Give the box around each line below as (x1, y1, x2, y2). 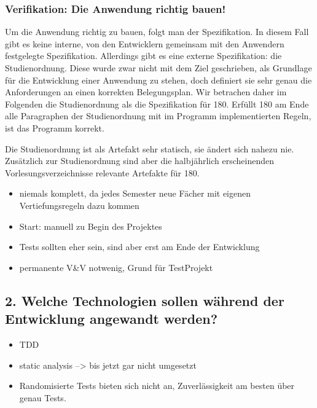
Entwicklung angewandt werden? (5, 309, 218, 328)
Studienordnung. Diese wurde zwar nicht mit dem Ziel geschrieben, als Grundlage (5, 61, 312, 74)
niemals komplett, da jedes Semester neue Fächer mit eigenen (19, 187, 251, 200)
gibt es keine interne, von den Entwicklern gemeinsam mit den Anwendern (5, 37, 284, 50)
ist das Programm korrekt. (5, 121, 104, 134)
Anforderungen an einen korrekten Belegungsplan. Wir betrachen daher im (5, 85, 287, 98)
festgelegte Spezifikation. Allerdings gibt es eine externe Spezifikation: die (5, 49, 282, 62)
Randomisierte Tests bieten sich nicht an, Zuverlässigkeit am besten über (19, 379, 295, 392)
